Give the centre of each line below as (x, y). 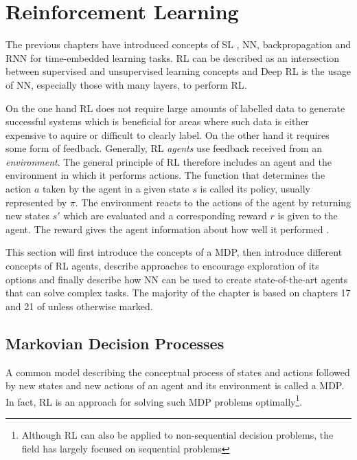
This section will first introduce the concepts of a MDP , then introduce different (174, 252)
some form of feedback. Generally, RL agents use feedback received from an (164, 148)
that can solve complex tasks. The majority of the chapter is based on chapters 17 (178, 293)
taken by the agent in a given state (116, 189)
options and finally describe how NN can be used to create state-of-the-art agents (177, 279)
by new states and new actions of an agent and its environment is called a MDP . (175, 385)
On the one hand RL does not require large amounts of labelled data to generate (175, 108)
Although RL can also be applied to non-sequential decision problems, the (177, 435)
